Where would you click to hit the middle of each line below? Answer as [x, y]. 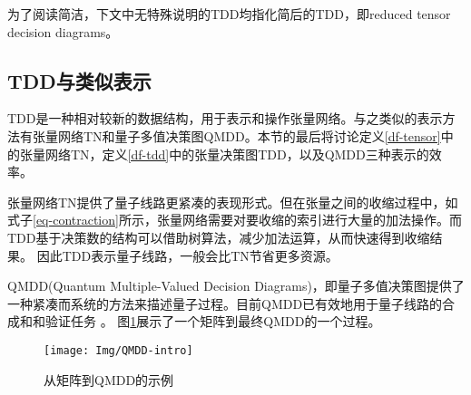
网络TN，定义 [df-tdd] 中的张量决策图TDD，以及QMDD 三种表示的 [237, 154]
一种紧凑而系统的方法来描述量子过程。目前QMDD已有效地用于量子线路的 [225, 303]
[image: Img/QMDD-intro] [118, 350]
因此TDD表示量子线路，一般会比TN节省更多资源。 [187, 255]
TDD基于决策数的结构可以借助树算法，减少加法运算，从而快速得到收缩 [219, 237]
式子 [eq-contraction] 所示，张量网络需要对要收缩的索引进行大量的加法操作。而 [235, 220]
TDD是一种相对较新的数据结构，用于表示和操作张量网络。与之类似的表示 [225, 118]
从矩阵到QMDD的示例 [109, 379]
